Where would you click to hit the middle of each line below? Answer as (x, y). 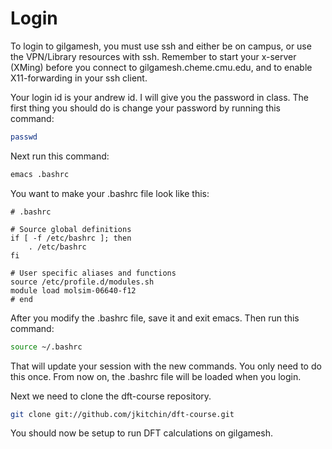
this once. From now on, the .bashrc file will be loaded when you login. (156, 376)
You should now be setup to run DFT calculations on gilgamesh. (141, 433)
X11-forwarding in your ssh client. (79, 78)
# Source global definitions (71, 229)
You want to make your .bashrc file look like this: (110, 193)
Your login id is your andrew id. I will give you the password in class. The (160, 97)
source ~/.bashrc (46, 347)
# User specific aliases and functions (93, 273)
